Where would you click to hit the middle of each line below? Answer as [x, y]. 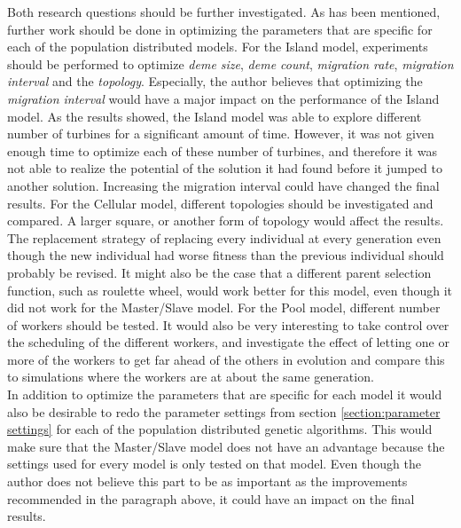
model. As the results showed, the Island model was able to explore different [215, 116]
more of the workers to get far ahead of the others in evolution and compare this [226, 359]
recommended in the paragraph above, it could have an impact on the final [211, 498]
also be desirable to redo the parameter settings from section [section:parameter [224, 411]
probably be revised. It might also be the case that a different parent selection [219, 272]
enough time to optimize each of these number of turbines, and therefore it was [222, 150]
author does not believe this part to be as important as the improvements [207, 481]
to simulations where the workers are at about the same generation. [191, 377]
